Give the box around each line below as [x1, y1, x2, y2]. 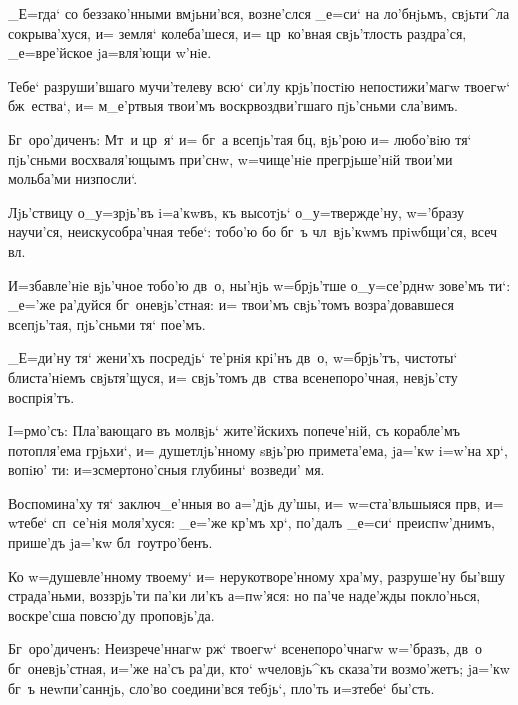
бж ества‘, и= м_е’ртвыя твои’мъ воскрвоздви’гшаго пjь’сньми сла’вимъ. [8, 95, 458, 116]
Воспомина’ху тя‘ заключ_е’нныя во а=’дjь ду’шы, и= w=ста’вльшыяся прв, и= [8, 492, 504, 513]
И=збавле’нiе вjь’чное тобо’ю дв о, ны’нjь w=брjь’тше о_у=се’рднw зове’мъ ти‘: [8, 274, 511, 295]
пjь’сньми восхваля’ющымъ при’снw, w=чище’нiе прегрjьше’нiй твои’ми [8, 148, 453, 169]
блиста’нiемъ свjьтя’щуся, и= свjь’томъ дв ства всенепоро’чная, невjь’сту [8, 366, 458, 387]
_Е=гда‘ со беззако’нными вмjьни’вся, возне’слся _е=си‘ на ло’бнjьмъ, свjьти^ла [8, 3, 510, 23]
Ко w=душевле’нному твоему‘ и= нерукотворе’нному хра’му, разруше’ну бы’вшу [8, 565, 505, 586]
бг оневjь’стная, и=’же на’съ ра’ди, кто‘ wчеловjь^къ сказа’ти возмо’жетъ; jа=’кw [8, 658, 510, 679]
